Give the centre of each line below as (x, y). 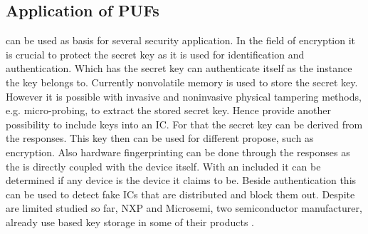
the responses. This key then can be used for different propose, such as (160, 138)
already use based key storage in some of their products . (130, 222)
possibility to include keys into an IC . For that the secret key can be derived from (184, 124)
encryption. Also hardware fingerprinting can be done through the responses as (178, 152)
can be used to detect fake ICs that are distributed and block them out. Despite (180, 194)
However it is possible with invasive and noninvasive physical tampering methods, (184, 96)
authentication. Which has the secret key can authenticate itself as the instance (179, 68)
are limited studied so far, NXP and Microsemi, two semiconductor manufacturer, (184, 208)
